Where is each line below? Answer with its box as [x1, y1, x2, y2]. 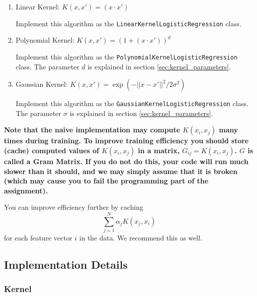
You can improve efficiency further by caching [4, 202, 144, 212]
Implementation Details [4, 257, 128, 272]
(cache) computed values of [4, 145, 99, 155]
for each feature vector [4, 233, 73, 243]
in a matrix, [138, 145, 180, 155]
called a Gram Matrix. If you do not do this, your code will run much [4, 156, 249, 166]
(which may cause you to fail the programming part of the [4, 176, 208, 186]
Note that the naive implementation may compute [4, 124, 180, 135]
